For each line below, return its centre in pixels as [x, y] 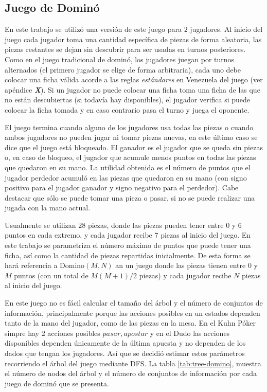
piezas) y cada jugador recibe [185, 275]
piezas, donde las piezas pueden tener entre [156, 225]
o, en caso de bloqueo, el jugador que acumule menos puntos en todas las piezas [130, 157]
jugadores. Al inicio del [226, 29]
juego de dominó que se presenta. [57, 383]
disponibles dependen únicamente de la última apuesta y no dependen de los [125, 343]
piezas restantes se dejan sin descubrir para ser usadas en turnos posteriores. [125, 49]
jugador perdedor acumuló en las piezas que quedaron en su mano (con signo [126, 177]
